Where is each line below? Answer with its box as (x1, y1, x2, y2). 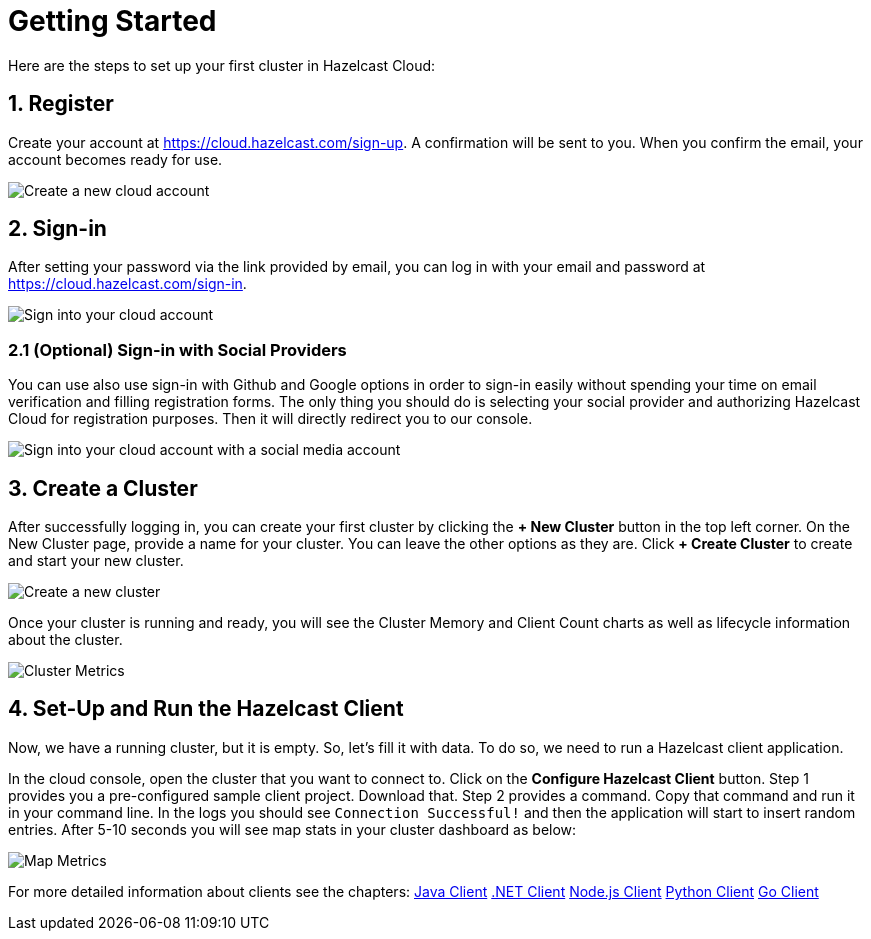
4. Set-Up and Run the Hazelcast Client (8, 696, 404, 722)
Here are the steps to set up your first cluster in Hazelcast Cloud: (8, 56, 436, 74)
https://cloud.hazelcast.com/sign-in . (8, 275, 247, 293)
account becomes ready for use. (8, 150, 223, 168)
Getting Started (8, 4, 217, 38)
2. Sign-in (8, 216, 107, 242)
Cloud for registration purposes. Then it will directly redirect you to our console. (8, 410, 533, 428)
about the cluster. (8, 631, 123, 649)
